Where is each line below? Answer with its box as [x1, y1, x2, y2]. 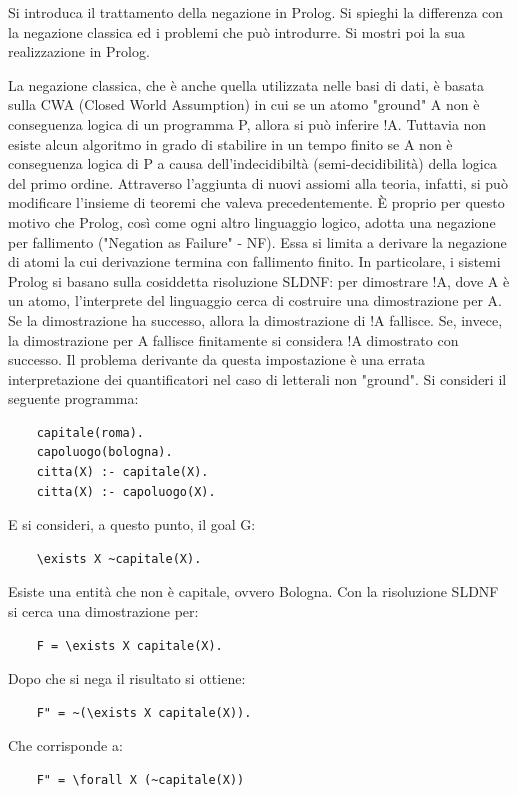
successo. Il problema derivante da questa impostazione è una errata [8, 349, 426, 370]
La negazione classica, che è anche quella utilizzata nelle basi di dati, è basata [8, 74, 485, 95]
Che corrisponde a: [8, 735, 123, 756]
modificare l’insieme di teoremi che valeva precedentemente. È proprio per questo [8, 192, 505, 213]
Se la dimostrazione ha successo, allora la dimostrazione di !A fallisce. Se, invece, [8, 309, 503, 330]
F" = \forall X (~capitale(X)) [36, 773, 245, 787]
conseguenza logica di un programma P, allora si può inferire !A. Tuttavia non [8, 113, 487, 134]
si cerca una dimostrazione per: [8, 601, 199, 622]
